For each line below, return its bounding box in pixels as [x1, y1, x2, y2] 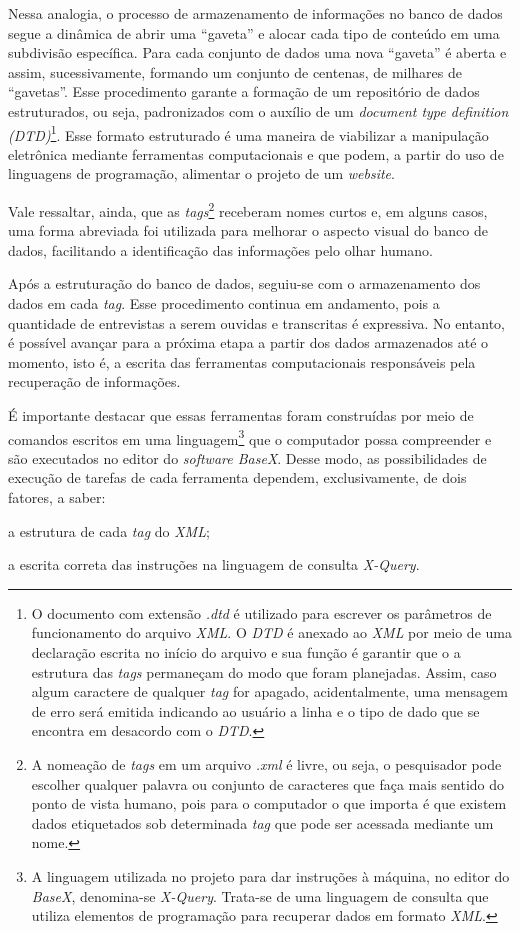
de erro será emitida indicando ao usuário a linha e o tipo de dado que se [31, 700, 480, 721]
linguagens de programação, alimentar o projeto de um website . [8, 163, 395, 184]
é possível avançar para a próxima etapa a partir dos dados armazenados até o [8, 332, 489, 353]
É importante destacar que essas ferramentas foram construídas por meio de [8, 405, 474, 425]
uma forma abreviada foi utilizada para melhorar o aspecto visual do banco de [8, 220, 488, 241]
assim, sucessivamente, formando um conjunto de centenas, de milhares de [8, 61, 463, 82]
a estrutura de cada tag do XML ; [8, 520, 210, 541]
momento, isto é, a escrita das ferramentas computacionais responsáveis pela [8, 351, 476, 372]
